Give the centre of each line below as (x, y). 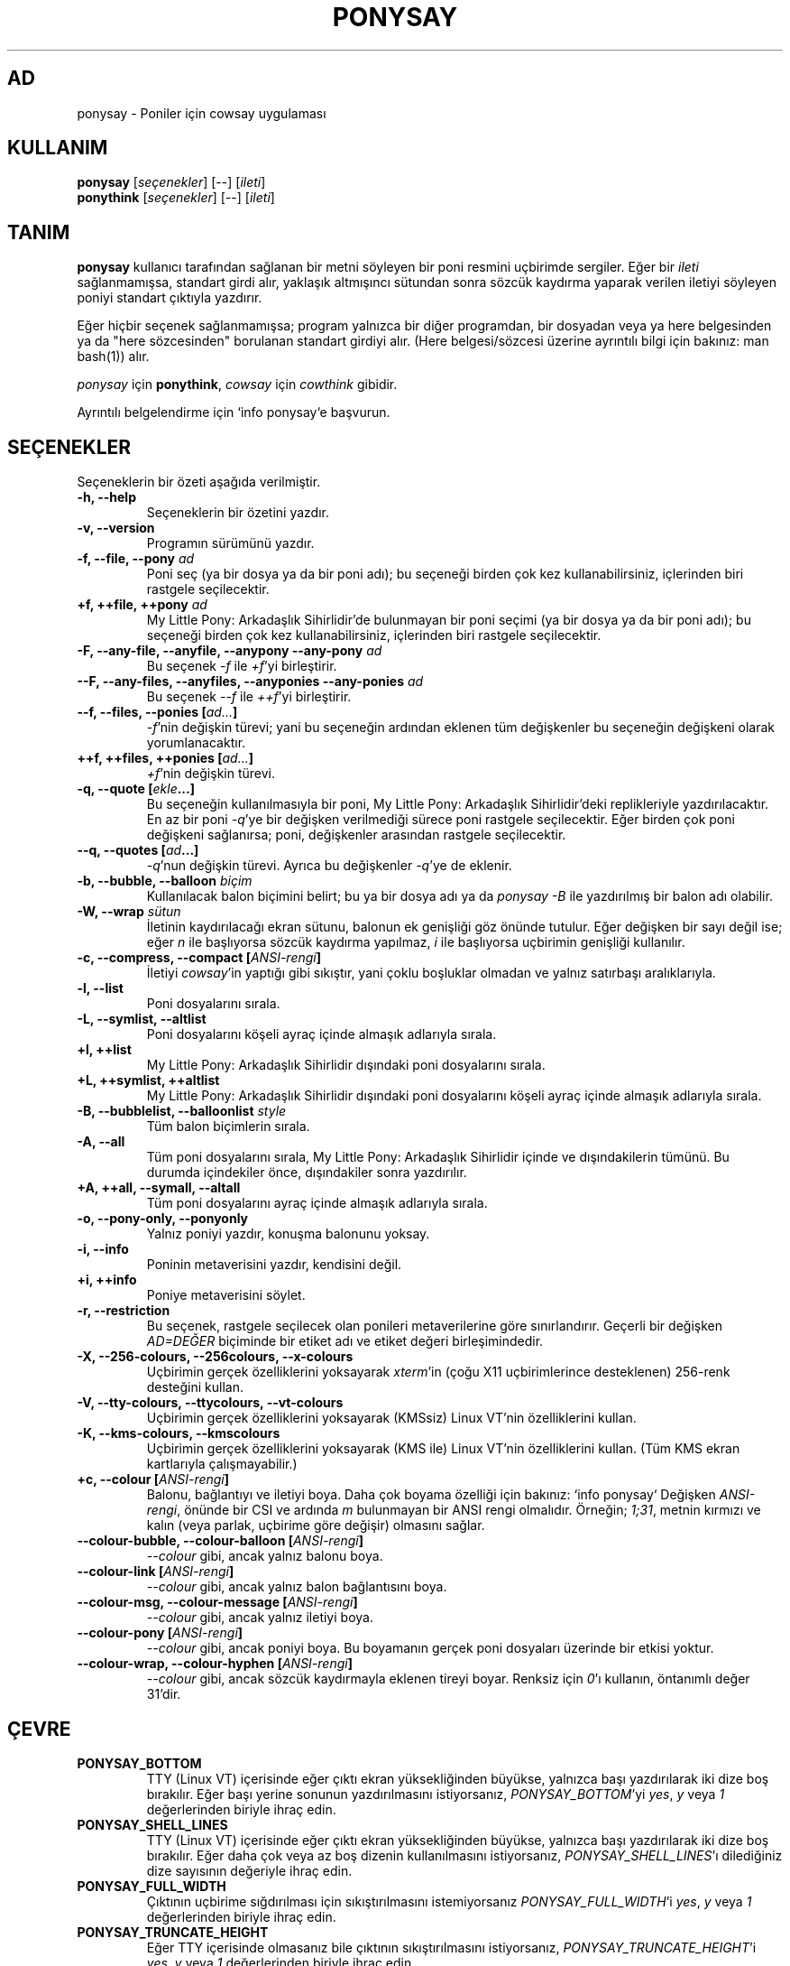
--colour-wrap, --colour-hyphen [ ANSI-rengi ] (215, 1664)
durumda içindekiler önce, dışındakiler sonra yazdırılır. (307, 1173)
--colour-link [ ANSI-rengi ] (156, 1572)
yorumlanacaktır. (196, 743)
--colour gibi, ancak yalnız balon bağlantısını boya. (297, 1587)
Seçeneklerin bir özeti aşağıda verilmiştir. (199, 482)
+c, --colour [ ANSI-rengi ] (153, 1479)
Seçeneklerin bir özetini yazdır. (238, 513)
